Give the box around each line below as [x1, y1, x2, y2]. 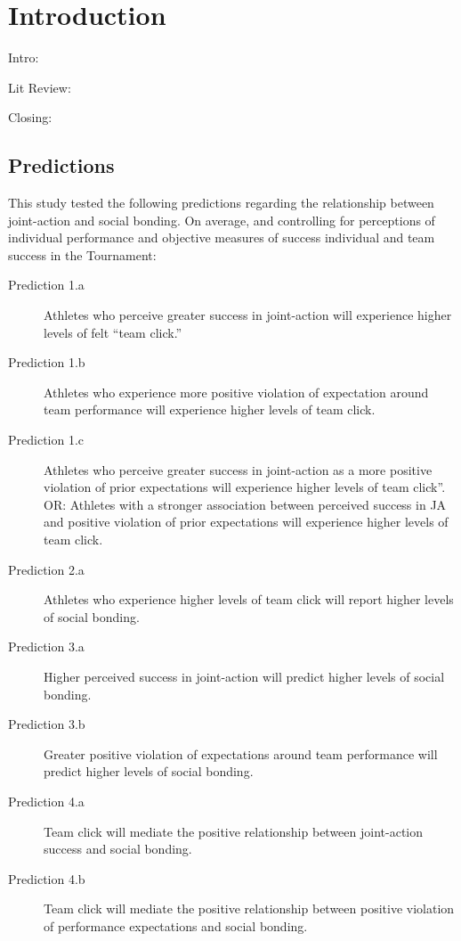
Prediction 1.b [8, 353, 85, 372]
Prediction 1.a [8, 275, 85, 294]
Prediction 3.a [8, 637, 85, 656]
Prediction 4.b [8, 869, 85, 888]
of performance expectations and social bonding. [44, 916, 308, 935]
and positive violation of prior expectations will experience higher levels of [44, 512, 449, 531]
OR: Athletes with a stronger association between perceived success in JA [44, 495, 447, 513]
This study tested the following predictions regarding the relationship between [8, 193, 434, 212]
